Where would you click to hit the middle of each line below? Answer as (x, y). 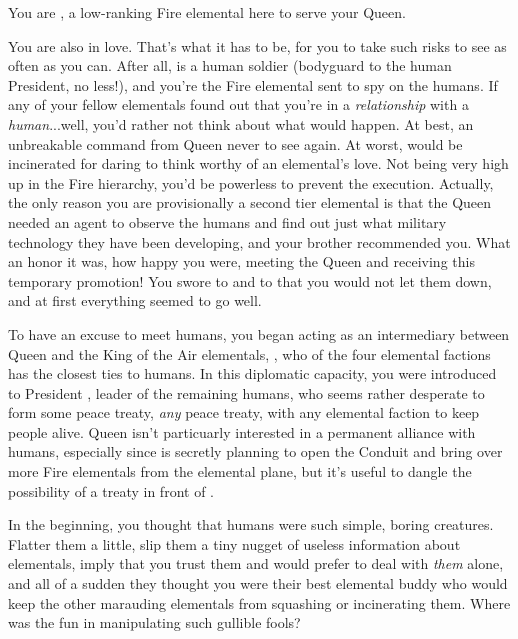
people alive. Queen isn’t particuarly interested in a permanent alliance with (242, 431)
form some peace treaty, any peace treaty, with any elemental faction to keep (244, 412)
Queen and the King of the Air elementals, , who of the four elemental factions (249, 353)
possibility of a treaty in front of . (111, 490)
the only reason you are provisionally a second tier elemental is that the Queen (250, 202)
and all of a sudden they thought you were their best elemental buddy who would (258, 583)
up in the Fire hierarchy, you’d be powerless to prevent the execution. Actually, (251, 182)
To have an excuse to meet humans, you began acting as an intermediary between (259, 333)
